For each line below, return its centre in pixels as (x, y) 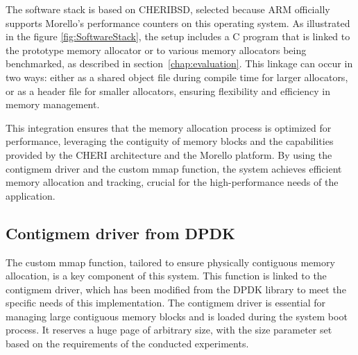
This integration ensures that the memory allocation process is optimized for (169, 127)
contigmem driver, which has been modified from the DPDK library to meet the (176, 289)
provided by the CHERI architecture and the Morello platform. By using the (169, 154)
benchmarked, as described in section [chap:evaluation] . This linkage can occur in (179, 63)
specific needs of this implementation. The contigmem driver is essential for (165, 303)
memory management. (53, 104)
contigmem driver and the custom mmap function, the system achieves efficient (174, 168)
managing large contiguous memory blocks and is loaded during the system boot (177, 316)
